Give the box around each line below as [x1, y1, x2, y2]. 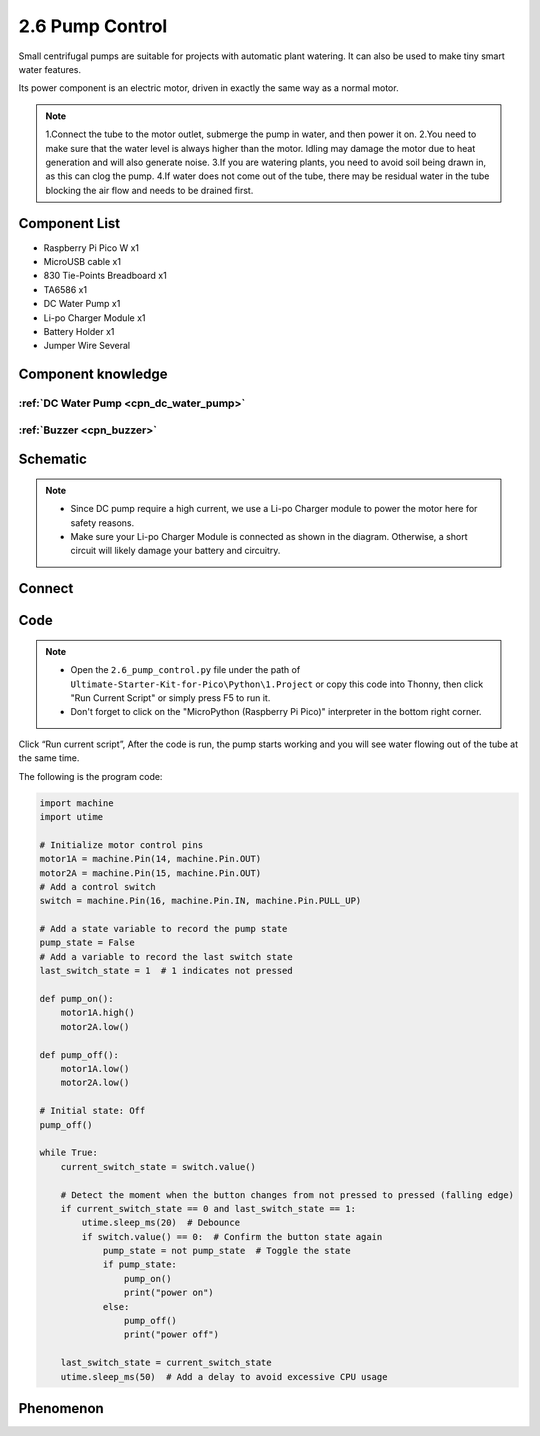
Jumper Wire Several [43, 340, 130, 352]
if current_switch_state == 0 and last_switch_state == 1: [60, 1203, 357, 1214]
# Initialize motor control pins [39, 839, 204, 850]
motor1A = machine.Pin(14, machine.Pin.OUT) [39, 853, 262, 865]
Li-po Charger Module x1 [43, 311, 146, 324]
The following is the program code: [18, 770, 163, 782]
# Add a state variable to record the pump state [39, 923, 288, 935]
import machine [39, 797, 114, 809]
